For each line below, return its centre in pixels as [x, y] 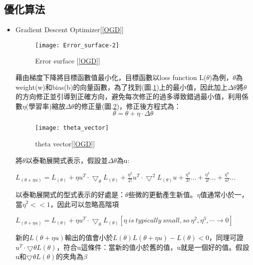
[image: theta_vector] [72, 128]
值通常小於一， [224, 194]
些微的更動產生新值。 [163, 194]
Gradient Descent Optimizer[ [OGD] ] [69, 30]
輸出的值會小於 [89, 237]
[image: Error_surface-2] [77, 45]
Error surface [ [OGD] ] [68, 61]
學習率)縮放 [47, 106]
